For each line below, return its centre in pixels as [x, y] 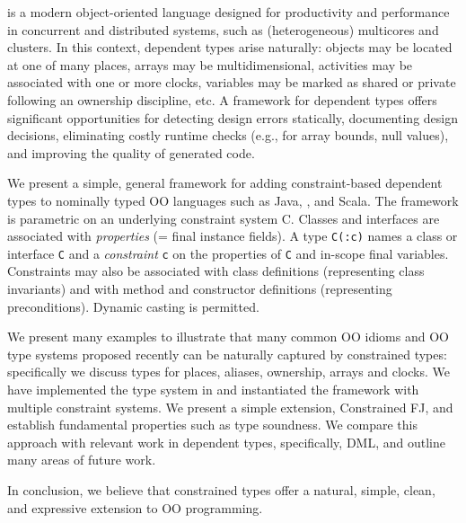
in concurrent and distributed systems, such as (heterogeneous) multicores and [223, 29]
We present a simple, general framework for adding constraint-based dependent [225, 183]
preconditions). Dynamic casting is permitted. [133, 306]
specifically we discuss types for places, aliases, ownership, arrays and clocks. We [229, 372]
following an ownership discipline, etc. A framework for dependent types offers [222, 99]
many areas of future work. [82, 460]
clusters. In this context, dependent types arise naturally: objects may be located [230, 47]
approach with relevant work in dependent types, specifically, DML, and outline [226, 442]
